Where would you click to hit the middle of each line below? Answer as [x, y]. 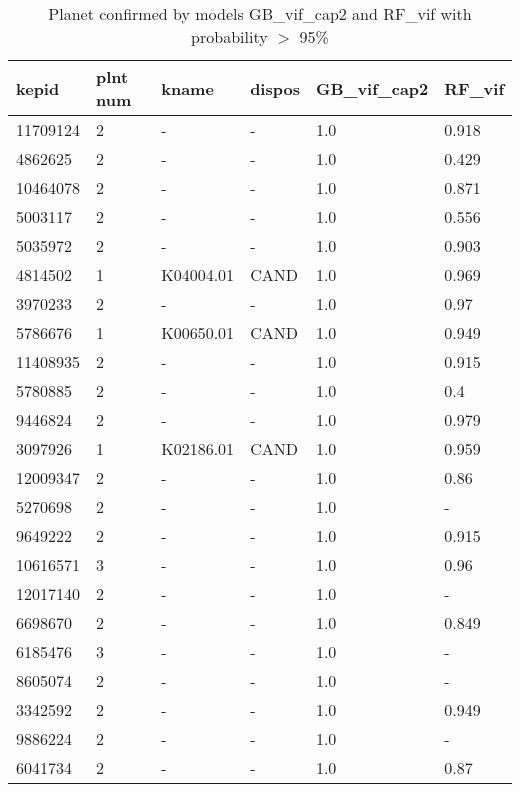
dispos [275, 88]
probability [229, 36]
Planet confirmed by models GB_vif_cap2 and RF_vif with [260, 13]
